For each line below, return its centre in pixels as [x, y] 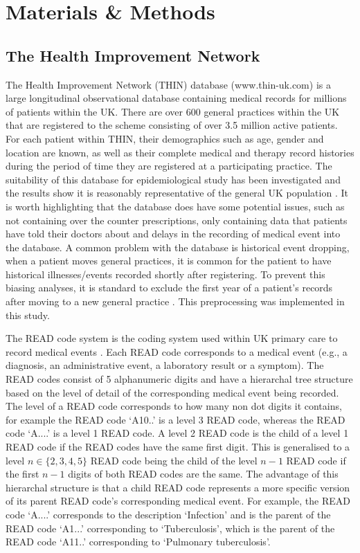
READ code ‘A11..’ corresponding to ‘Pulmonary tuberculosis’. [138, 542]
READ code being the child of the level [174, 460]
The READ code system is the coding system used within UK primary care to [172, 338]
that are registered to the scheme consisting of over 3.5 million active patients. [172, 125]
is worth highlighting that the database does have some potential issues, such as [175, 206]
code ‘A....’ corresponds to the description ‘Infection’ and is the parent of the [168, 514]
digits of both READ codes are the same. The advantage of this [203, 474]
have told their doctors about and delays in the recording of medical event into [173, 234]
